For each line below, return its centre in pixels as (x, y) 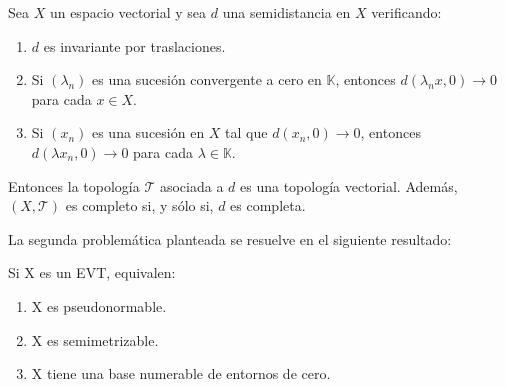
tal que (246, 132)
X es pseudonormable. (99, 305)
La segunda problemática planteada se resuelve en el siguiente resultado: (230, 238)
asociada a (191, 185)
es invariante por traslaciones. (134, 45)
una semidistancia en (286, 12)
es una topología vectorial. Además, (349, 185)
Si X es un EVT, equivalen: (92, 272)
